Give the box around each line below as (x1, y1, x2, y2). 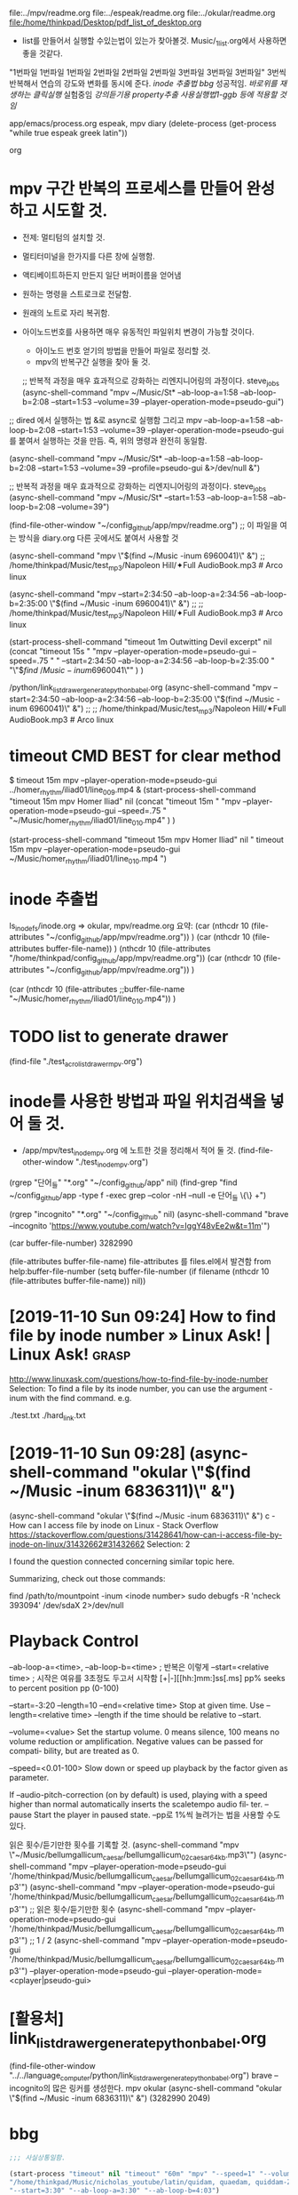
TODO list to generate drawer (9, 1026, 229, 1046)
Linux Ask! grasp (9, 1344, 131, 1365)
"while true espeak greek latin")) (9, 127, 129, 138)
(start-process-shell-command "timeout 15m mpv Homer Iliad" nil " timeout (9, 834, 284, 845)
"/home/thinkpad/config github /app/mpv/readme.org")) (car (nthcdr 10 (9, 953, 262, 965)
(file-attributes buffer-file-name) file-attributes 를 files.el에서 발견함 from (9, 1256, 272, 1267)
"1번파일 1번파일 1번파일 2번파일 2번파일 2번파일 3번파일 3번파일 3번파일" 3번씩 (9, 67, 286, 77)
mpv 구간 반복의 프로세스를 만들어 (9, 178, 243, 198)
